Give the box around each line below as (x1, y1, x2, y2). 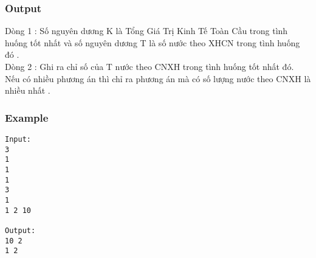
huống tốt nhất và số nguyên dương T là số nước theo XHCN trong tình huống (5, 36, 300, 49)
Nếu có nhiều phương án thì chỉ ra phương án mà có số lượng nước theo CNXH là (5, 72, 311, 85)
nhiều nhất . (5, 84, 50, 97)
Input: (5, 135, 31, 144)
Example (5, 110, 49, 125)
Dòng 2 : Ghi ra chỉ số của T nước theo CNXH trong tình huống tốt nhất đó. (5, 60, 294, 72)
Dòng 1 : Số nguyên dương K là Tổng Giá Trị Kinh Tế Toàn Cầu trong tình (5, 24, 288, 37)
